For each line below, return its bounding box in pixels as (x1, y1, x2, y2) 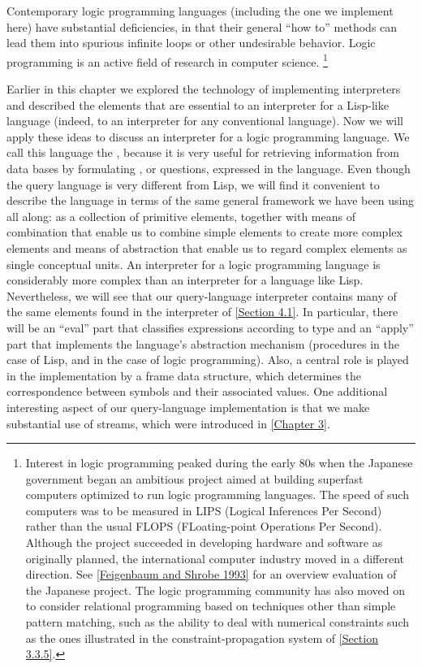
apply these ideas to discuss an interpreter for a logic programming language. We (6, 128, 410, 145)
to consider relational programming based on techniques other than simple (25, 597, 396, 614)
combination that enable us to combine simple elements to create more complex (6, 223, 403, 241)
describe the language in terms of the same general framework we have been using (6, 192, 415, 209)
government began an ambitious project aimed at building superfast (25, 470, 364, 487)
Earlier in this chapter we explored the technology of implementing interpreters (6, 80, 401, 98)
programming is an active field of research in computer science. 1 (6, 50, 328, 70)
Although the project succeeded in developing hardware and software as (25, 534, 383, 551)
